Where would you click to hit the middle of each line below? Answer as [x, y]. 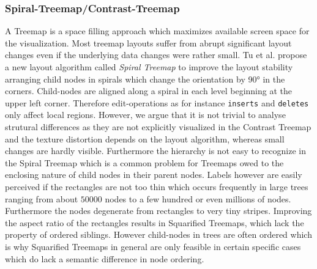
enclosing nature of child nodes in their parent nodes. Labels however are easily [154, 175]
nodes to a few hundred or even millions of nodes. [198, 198]
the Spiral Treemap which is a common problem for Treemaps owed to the [144, 162]
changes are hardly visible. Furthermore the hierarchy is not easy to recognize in [155, 151]
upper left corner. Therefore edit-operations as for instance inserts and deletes [157, 102]
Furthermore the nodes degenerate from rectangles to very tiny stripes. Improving [158, 211]
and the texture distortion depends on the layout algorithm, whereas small [145, 138]
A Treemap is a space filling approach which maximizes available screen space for [157, 31]
